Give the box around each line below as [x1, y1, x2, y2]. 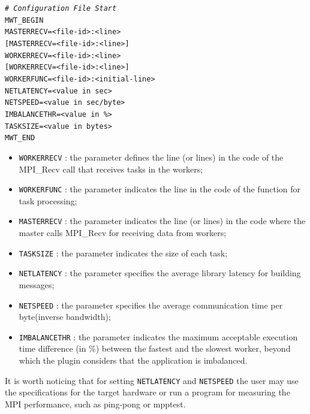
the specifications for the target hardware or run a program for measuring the [5, 386, 290, 398]
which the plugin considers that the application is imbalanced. [19, 354, 248, 367]
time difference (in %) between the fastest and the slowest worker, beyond [19, 342, 291, 355]
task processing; [19, 194, 77, 207]
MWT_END [5, 134, 35, 143]
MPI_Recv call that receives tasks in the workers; [19, 162, 203, 175]
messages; [19, 278, 55, 291]
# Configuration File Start [5, 4, 117, 13]
